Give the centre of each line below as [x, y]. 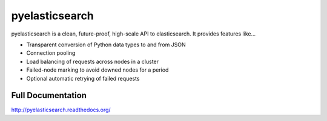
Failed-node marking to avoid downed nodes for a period [97, 70]
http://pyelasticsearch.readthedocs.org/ [61, 110]
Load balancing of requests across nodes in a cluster [93, 61]
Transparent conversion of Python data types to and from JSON [106, 45]
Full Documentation [49, 95]
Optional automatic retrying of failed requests [83, 78]
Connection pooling [51, 53]
